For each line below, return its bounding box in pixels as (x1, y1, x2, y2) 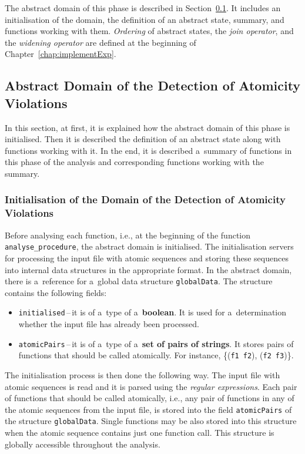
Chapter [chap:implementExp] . (5, 48, 116, 60)
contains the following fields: (5, 286, 107, 298)
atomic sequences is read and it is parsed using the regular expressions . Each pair (5, 380, 297, 392)
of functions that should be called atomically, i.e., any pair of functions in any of (5, 392, 294, 404)
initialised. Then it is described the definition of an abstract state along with (5, 133, 281, 145)
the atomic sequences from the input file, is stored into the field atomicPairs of (5, 403, 292, 415)
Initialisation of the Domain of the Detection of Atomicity (5, 192, 286, 207)
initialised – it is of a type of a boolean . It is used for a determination (18, 306, 287, 318)
